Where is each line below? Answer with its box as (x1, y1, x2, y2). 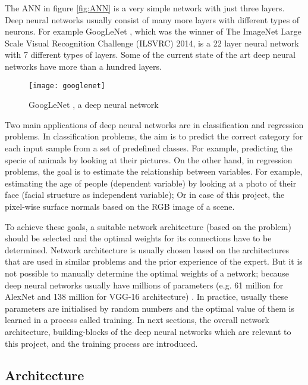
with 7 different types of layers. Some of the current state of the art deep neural (5, 48, 296, 61)
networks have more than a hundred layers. (5, 60, 162, 72)
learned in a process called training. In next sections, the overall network (5, 313, 269, 326)
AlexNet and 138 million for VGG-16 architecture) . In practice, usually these (5, 290, 288, 303)
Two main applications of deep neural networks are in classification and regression (5, 118, 304, 131)
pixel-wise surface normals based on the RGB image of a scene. (5, 200, 235, 212)
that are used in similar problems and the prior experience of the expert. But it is (5, 255, 303, 268)
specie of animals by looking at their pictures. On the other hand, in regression (5, 153, 293, 166)
